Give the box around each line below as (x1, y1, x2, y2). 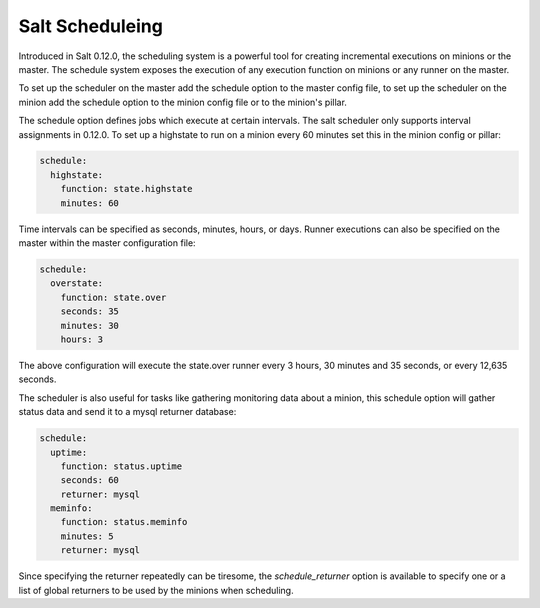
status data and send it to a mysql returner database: (18, 406, 237, 418)
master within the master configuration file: (18, 237, 196, 249)
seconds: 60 (60, 475, 120, 486)
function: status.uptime (60, 460, 183, 472)
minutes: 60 (60, 197, 120, 209)
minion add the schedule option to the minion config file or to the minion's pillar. (18, 96, 347, 108)
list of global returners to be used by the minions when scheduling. (18, 584, 294, 596)
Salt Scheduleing (18, 15, 164, 37)
